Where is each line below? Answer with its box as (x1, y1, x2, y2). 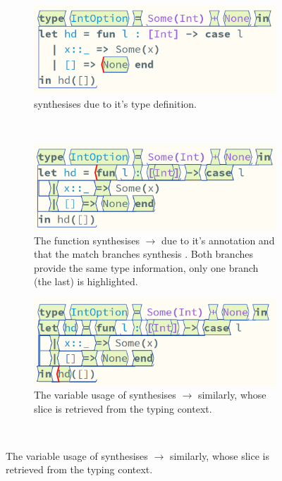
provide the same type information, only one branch (34, 260, 259, 275)
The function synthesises (34, 232, 140, 247)
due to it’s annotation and (161, 232, 275, 247)
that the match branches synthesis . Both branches (34, 246, 253, 261)
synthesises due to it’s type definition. (34, 96, 197, 111)
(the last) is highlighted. (34, 274, 138, 289)
